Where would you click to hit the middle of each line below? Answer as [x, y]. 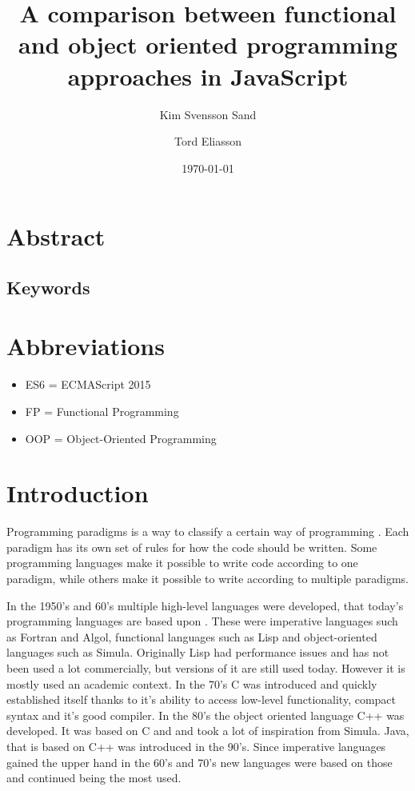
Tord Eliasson [207, 141]
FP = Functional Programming [102, 411]
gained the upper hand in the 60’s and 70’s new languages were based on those [200, 762]
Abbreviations [86, 346]
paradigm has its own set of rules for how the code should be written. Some [192, 547]
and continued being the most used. [94, 778]
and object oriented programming [208, 44]
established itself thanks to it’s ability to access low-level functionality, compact [202, 699]
